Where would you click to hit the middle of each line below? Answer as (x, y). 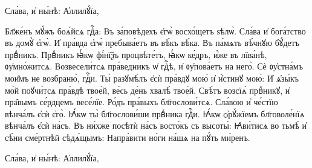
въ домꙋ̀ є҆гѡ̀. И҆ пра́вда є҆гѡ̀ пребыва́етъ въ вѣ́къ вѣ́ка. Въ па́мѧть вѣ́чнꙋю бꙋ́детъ (152, 43)
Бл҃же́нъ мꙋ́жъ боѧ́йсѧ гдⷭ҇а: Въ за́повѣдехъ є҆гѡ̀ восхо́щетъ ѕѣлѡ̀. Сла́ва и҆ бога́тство (155, 31)
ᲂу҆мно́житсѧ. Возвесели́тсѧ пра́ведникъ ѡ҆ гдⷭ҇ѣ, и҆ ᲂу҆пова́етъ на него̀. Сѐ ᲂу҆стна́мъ (154, 66)
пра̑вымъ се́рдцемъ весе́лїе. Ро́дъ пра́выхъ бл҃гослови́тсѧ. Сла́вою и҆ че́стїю (141, 102)
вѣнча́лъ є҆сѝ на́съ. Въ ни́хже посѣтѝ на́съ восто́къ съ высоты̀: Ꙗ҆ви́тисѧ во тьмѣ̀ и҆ (156, 125)
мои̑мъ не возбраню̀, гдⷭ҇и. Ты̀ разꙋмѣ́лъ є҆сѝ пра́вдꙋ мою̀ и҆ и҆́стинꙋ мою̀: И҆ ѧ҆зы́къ (152, 78)
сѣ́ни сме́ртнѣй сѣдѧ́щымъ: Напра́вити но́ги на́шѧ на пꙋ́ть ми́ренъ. (128, 137)
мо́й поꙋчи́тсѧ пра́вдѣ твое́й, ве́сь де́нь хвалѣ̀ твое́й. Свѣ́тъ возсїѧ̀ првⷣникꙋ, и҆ (148, 90)
